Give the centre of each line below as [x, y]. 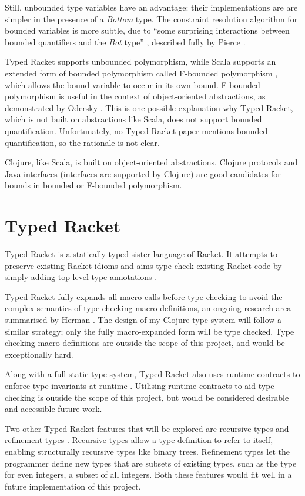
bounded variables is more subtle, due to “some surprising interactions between [147, 30]
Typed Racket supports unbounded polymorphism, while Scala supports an [140, 61]
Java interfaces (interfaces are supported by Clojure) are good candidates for [143, 173]
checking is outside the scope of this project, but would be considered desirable [147, 397]
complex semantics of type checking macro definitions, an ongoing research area [148, 308]
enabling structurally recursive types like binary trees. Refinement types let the [147, 451]
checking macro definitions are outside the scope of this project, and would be [145, 343]
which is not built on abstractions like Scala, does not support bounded [133, 119]
